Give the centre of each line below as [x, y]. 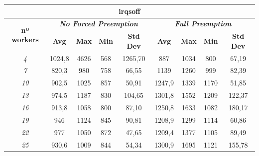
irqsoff [129, 11]
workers [25, 39]
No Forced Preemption [98, 24]
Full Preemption [203, 24]
